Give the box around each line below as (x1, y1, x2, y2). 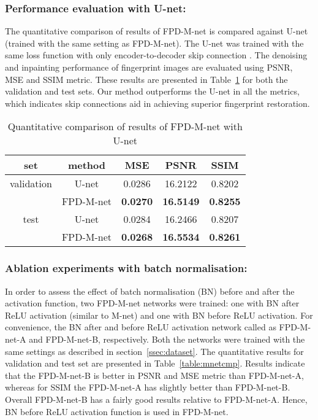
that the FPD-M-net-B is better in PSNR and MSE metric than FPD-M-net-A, (5, 368, 304, 381)
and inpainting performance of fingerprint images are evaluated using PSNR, (5, 61, 293, 73)
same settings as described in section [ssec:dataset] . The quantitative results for (5, 344, 304, 357)
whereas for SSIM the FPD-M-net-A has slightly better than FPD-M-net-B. (5, 381, 290, 394)
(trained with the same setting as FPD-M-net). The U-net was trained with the (5, 36, 304, 49)
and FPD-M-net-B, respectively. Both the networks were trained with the (29, 332, 305, 345)
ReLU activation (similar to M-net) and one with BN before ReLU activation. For (5, 308, 313, 321)
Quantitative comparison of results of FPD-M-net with (7, 119, 243, 134)
